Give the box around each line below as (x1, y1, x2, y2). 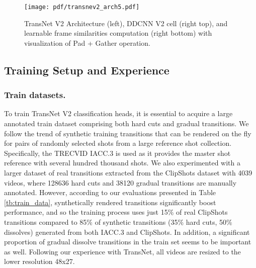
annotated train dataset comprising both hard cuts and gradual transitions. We (4, 118, 249, 129)
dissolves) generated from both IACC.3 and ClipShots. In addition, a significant (4, 226, 250, 237)
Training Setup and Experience (4, 62, 169, 77)
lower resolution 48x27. (4, 256, 75, 266)
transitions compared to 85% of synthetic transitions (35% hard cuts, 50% (4, 216, 232, 227)
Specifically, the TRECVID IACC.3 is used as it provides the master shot (4, 147, 231, 158)
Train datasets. (4, 88, 66, 101)
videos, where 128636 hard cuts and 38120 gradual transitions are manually (4, 177, 237, 188)
